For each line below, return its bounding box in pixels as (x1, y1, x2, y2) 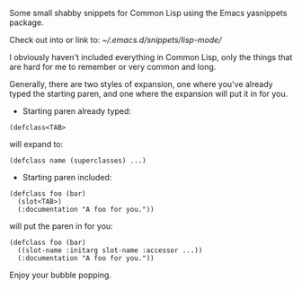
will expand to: (9, 139, 64, 149)
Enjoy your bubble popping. (9, 269, 112, 280)
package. (9, 17, 44, 28)
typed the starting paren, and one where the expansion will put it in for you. (9, 89, 289, 99)
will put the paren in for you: (9, 221, 114, 232)
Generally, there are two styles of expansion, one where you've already (9, 79, 273, 89)
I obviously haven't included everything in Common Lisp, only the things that (9, 52, 293, 62)
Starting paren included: (22, 172, 112, 182)
